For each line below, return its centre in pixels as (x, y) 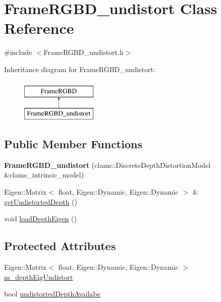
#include (18, 52)
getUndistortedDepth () (41, 201)
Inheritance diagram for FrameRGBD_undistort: (80, 69)
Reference (39, 28)
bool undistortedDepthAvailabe (52, 294)
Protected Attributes (60, 246)
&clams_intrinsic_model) (44, 175)
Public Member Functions (73, 144)
